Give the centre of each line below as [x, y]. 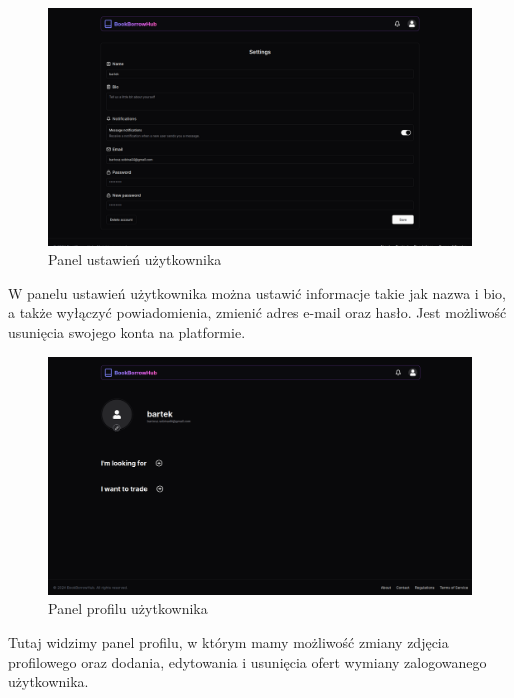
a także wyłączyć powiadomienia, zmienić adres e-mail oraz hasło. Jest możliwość [257, 312]
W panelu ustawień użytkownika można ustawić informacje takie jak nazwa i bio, [257, 292]
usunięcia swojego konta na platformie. [127, 332]
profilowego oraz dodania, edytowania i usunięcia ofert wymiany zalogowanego [247, 661]
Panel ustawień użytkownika [135, 259]
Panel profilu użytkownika [128, 608]
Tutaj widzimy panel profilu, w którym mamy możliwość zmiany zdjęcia [228, 641]
